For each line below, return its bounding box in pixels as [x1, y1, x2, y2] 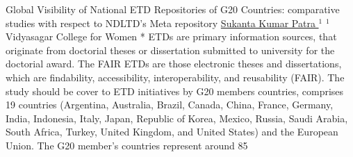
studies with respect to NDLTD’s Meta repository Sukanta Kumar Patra [6, 15, 315, 30]
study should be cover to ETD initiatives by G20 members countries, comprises [6, 83, 344, 98]
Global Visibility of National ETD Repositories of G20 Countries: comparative [6, 2, 340, 16]
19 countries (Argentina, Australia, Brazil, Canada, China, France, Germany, [6, 97, 334, 112]
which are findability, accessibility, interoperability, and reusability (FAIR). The [6, 69, 345, 84]
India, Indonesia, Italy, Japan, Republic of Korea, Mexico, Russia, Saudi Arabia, [6, 110, 348, 125]
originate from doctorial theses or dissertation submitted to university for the [6, 42, 335, 57]
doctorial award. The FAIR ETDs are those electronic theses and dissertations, [6, 56, 342, 71]
